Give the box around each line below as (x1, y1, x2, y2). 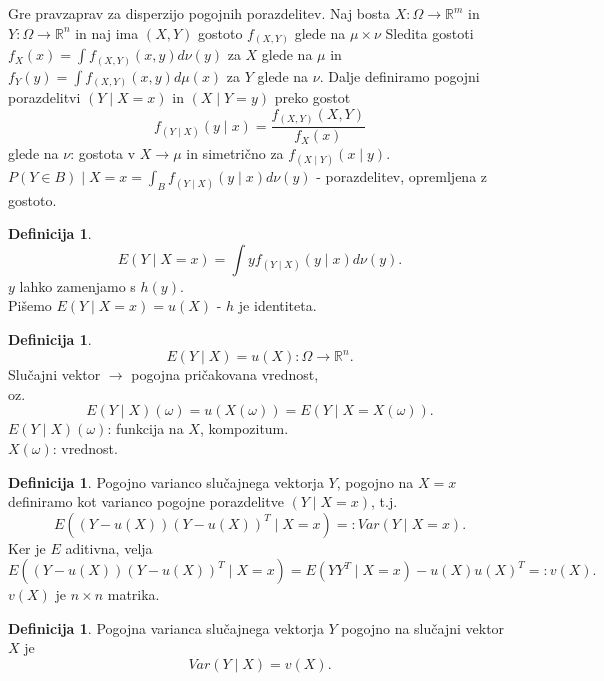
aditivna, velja (65, 537, 153, 558)
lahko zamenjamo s (19, 275, 136, 296)
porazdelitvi (8, 87, 81, 108)
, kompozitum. (199, 418, 289, 439)
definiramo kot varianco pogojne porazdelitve (8, 491, 284, 512)
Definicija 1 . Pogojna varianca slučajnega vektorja (8, 617, 324, 638)
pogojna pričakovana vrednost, (131, 364, 319, 385)
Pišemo (8, 295, 52, 316)
